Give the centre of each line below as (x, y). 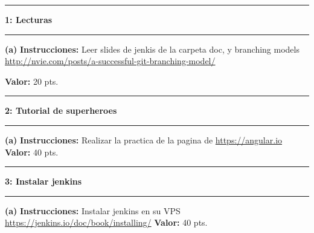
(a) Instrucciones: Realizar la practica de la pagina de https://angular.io (144, 139)
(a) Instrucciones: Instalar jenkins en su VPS (93, 210)
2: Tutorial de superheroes (61, 110)
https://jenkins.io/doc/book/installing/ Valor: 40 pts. (106, 222)
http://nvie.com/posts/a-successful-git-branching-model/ (110, 61)
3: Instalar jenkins (43, 181)
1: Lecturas (29, 19)
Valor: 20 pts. (32, 81)
